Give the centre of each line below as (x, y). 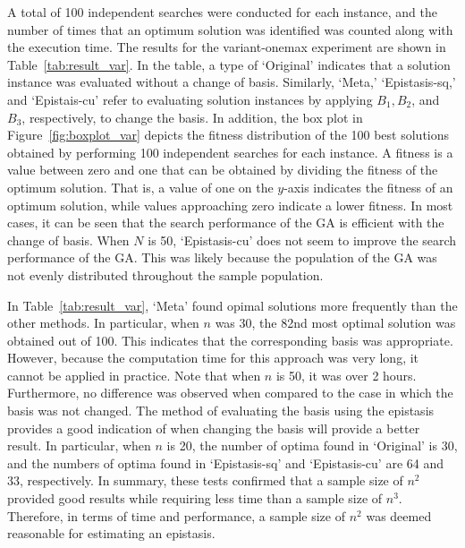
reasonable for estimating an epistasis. (111, 533)
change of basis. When (68, 240)
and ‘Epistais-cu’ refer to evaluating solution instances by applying (190, 99)
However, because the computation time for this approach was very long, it (213, 358)
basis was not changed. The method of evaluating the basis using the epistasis (221, 411)
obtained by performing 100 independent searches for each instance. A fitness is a (230, 152)
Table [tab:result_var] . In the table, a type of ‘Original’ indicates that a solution (229, 64)
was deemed (399, 515)
